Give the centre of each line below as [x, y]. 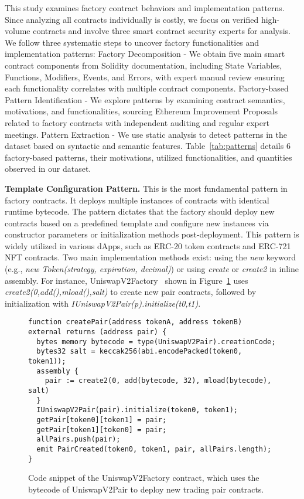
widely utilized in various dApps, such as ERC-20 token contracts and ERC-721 [148, 245]
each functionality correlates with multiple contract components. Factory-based [147, 88]
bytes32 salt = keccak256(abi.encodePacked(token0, [139, 352]
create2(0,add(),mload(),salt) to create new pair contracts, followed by [131, 292]
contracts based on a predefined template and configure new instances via [137, 223]
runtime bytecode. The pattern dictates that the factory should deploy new [140, 211]
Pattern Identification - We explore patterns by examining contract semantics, [145, 99]
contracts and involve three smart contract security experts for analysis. [162, 31]
